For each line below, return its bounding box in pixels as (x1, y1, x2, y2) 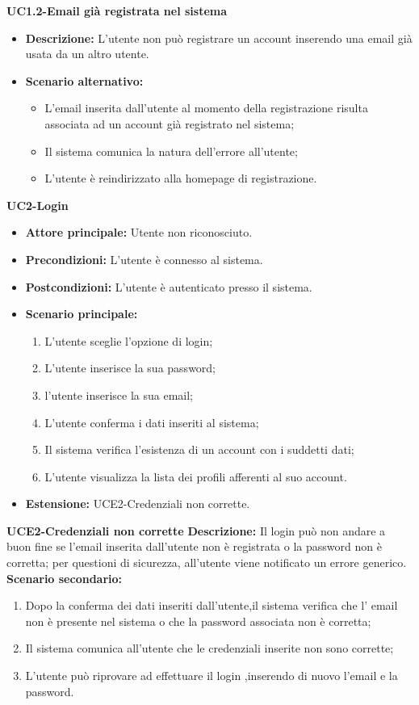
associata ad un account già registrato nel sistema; (44, 115, 295, 132)
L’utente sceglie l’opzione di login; (44, 332, 213, 349)
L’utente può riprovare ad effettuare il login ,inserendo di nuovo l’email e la (25, 667, 398, 684)
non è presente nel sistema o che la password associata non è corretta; (25, 612, 371, 629)
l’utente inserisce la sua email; (44, 386, 194, 403)
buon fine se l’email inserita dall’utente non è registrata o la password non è (6, 538, 382, 555)
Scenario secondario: (6, 569, 123, 586)
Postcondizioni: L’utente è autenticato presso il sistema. (25, 278, 312, 295)
